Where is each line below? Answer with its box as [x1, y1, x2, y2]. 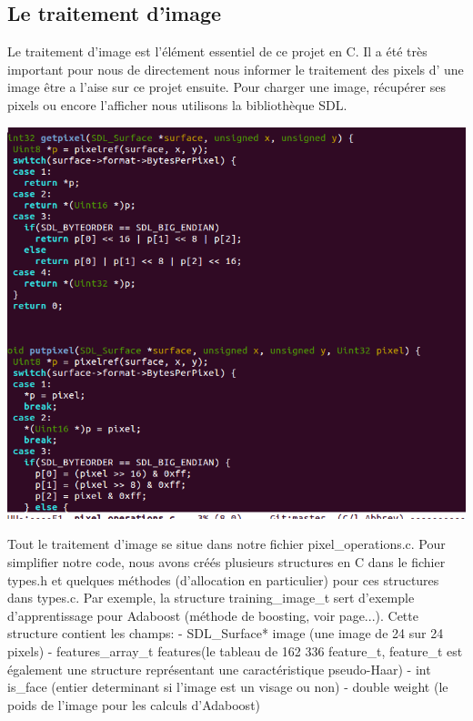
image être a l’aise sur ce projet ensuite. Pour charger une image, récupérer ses [7, 77, 446, 96]
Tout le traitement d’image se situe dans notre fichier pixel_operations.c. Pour [7, 534, 446, 553]
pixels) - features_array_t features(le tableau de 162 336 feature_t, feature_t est [7, 641, 463, 660]
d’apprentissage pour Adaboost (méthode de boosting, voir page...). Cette [7, 605, 418, 625]
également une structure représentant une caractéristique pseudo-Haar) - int [7, 659, 431, 678]
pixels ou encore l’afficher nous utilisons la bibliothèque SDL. [7, 95, 347, 114]
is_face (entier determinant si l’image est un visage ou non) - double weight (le [7, 677, 448, 696]
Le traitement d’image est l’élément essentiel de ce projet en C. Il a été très [7, 42, 428, 61]
